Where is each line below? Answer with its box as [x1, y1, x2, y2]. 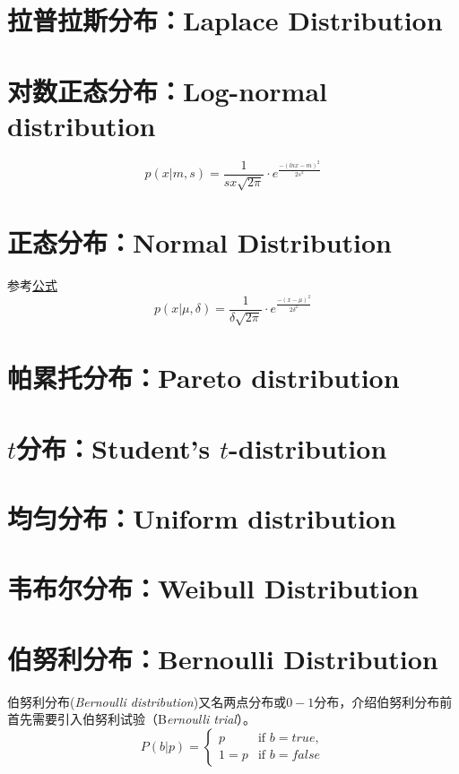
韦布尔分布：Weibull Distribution [7, 570, 419, 606]
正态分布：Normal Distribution [7, 224, 392, 261]
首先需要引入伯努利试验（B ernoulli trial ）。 [7, 709, 255, 728]
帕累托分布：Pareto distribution [7, 359, 400, 396]
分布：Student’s [16, 429, 211, 466]
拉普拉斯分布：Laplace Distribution [7, 2, 443, 39]
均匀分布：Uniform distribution [7, 499, 396, 536]
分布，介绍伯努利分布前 [314, 692, 453, 710]
